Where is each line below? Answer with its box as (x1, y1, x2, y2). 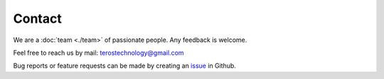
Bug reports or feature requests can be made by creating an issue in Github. (13, 61, 236, 70)
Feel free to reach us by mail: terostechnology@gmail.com (13, 48, 184, 57)
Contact (13, 11, 62, 26)
